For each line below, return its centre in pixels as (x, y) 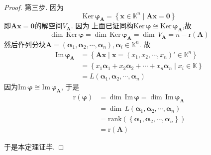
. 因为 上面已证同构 (102, 26)
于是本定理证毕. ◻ (34, 147)
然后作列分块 (25, 44)
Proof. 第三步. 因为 (34, 7)
